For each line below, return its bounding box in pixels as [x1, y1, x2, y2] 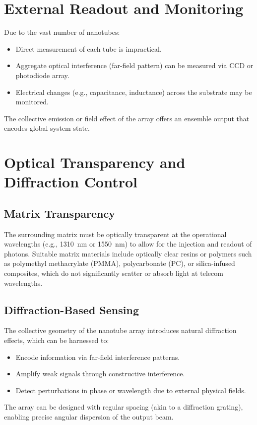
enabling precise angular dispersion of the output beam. [4, 411, 174, 422]
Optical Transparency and [4, 152, 186, 172]
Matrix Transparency [4, 205, 116, 221]
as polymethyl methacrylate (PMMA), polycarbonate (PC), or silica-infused [4, 258, 235, 268]
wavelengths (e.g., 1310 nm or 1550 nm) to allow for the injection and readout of [4, 239, 252, 249]
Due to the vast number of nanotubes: [4, 27, 120, 37]
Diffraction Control [4, 171, 137, 192]
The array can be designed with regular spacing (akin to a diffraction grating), [4, 402, 243, 412]
